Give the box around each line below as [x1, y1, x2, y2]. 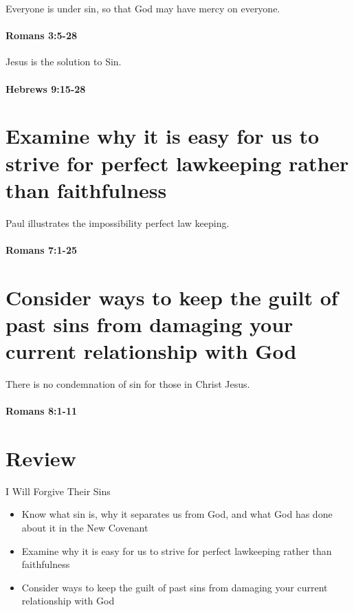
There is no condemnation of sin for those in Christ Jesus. [5, 376, 250, 391]
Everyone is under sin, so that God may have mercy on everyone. [5, 1, 280, 15]
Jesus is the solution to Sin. [5, 54, 122, 69]
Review [5, 444, 76, 472]
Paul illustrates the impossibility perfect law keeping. [5, 215, 230, 230]
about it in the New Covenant [21, 521, 148, 535]
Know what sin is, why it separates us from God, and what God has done [21, 507, 333, 521]
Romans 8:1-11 [5, 404, 78, 418]
